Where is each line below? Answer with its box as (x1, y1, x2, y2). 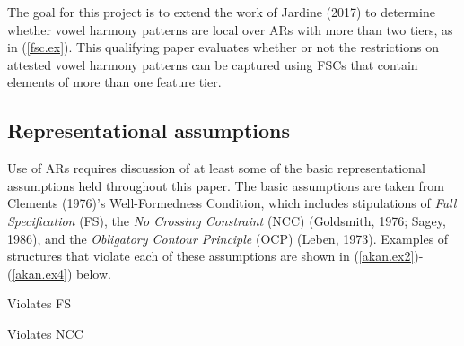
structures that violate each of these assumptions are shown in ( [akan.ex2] (7, 247, 415, 265)
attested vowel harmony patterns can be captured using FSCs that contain (7, 55, 418, 74)
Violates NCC (7, 324, 83, 342)
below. (76, 264, 111, 282)
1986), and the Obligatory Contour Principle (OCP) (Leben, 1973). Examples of (7, 229, 449, 247)
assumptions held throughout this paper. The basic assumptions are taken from (7, 176, 444, 195)
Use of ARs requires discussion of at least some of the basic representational (7, 159, 425, 177)
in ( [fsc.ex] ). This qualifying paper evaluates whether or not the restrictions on (7, 38, 439, 56)
